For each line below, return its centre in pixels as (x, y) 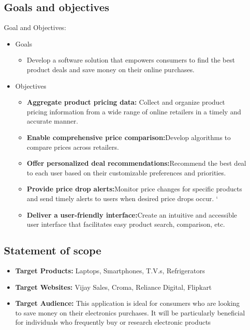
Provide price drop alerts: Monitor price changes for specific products (134, 189)
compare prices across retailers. (73, 147)
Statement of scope (53, 250)
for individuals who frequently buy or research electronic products (113, 322)
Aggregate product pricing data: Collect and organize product (126, 102)
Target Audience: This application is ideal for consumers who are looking (127, 303)
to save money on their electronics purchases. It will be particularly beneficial (130, 312)
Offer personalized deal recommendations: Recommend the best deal (137, 163)
